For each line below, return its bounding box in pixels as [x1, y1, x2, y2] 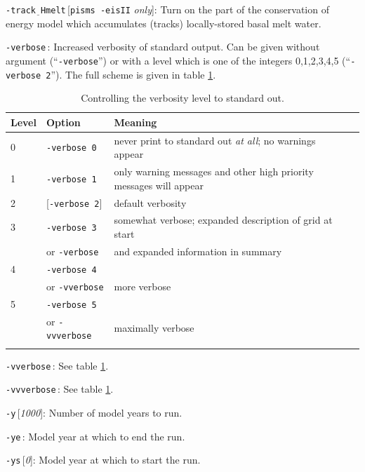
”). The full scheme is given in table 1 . [51, 67, 216, 81]
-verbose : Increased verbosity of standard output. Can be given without [6, 39, 320, 54]
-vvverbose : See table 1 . [6, 382, 114, 396]
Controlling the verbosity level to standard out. [81, 90, 284, 105]
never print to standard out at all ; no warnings [114, 133, 316, 147]
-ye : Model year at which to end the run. [6, 429, 185, 443]
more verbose [114, 278, 171, 293]
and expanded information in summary [114, 243, 282, 258]
